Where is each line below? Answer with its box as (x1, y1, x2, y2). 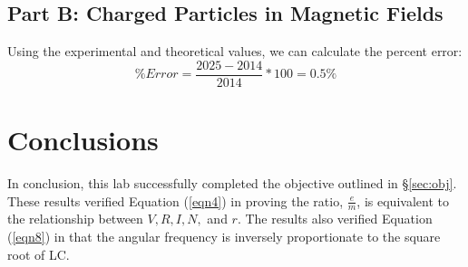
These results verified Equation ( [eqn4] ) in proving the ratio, (7, 191, 344, 210)
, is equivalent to (356, 191, 449, 210)
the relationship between (7, 209, 143, 228)
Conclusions (7, 121, 159, 158)
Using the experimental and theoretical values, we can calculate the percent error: (7, 42, 463, 61)
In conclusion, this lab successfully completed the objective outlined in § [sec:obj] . (7, 173, 457, 192)
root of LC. (7, 244, 70, 263)
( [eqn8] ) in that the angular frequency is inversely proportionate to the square (7, 227, 441, 245)
